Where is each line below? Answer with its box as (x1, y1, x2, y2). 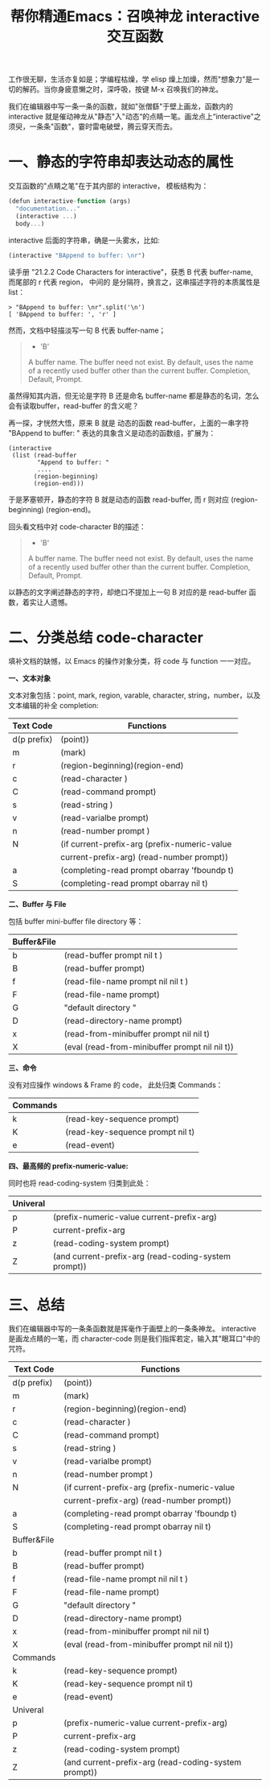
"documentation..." (15, 205, 81, 213)
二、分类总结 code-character (8, 628, 203, 647)
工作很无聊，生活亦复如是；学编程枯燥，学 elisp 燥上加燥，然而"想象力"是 (8, 74, 253, 85)
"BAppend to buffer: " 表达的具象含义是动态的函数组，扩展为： (8, 428, 216, 437)
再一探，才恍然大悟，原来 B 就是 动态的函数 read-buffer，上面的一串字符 (8, 418, 249, 428)
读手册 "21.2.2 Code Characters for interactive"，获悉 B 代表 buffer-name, (8, 267, 253, 276)
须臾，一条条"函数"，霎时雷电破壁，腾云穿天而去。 (8, 122, 178, 131)
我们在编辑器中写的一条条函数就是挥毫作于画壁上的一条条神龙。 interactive (8, 1324, 257, 1334)
